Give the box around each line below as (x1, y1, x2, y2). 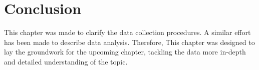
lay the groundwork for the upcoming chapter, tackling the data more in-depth (4, 46, 246, 57)
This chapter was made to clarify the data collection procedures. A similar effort (4, 27, 251, 37)
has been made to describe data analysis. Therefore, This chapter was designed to (4, 36, 255, 47)
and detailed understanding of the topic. (4, 56, 128, 66)
